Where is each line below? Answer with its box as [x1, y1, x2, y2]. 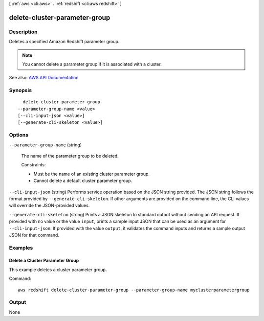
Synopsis [9, 87, 32, 94]
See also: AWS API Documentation [9, 75, 79, 81]
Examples [9, 244, 33, 251]
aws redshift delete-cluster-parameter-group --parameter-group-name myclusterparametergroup [18, 287, 250, 293]
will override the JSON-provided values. [9, 203, 90, 208]
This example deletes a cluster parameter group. [9, 267, 107, 273]
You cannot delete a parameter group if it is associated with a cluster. [22, 61, 162, 67]
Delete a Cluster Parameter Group [9, 257, 79, 264]
